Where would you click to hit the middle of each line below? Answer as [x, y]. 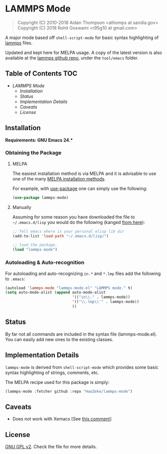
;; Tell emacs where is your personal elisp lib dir [68, 231]
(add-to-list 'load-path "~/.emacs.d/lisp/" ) [60, 236]
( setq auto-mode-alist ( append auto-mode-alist [56, 292]
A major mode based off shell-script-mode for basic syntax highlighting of [82, 37]
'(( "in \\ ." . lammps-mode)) [101, 297]
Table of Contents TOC [41, 74]
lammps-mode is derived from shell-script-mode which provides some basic [82, 367]
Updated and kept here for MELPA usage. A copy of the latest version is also [83, 52]
